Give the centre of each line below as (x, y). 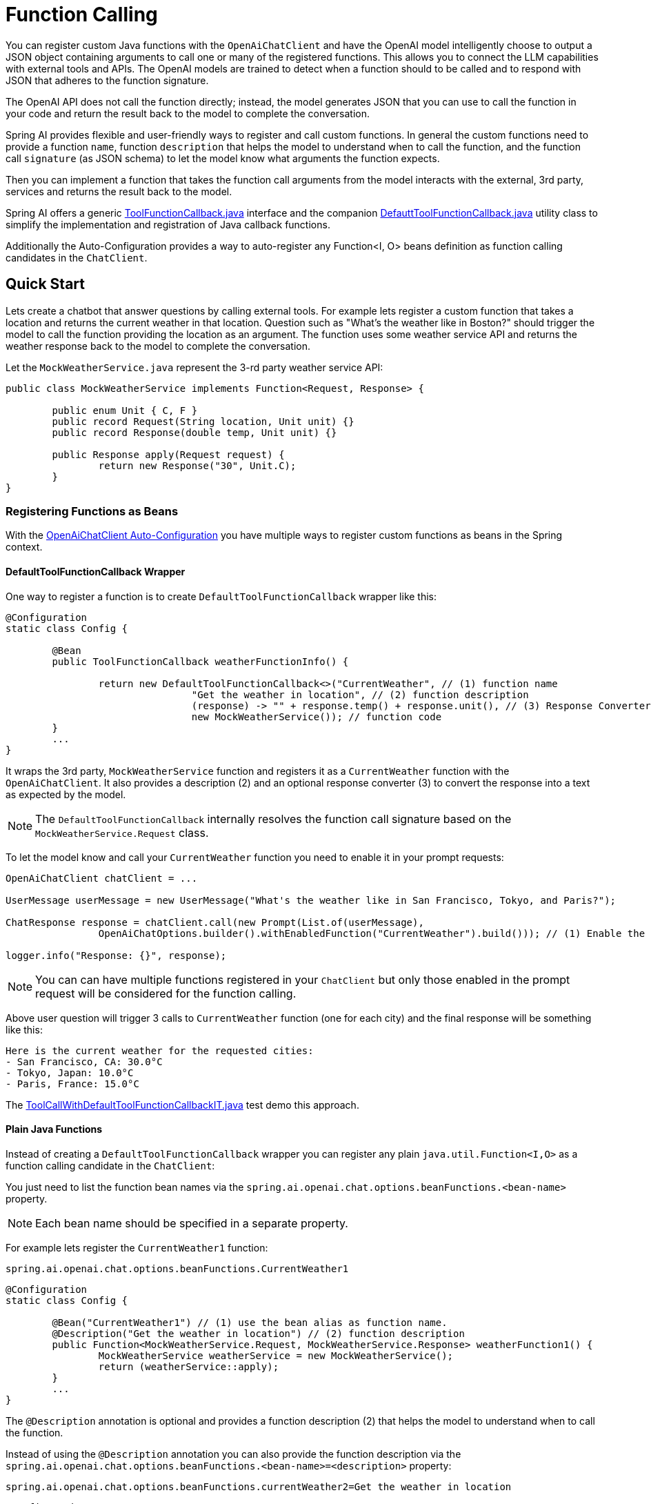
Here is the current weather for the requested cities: (160, 1050)
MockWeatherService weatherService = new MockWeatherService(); (276, 1355)
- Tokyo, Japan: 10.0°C (70, 1072)
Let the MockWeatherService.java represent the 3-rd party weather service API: (194, 367)
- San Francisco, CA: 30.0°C (84, 1061)
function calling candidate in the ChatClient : (110, 1165)
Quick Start (45, 284)
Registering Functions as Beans (92, 511)
